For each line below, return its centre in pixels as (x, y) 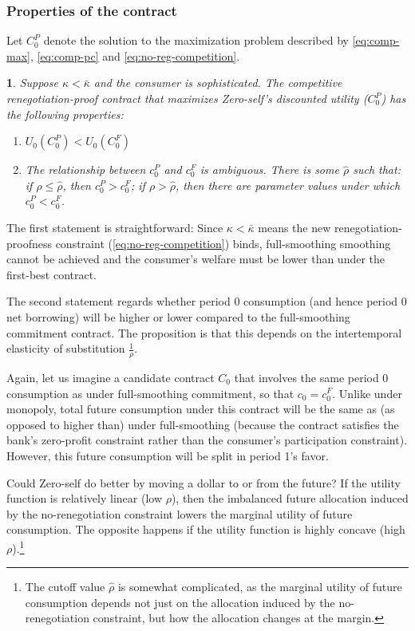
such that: (377, 170)
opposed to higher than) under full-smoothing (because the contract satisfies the (203, 424)
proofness (29, 243)
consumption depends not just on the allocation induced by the (180, 602)
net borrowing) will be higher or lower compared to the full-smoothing (178, 316)
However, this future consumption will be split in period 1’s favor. (168, 455)
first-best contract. (52, 274)
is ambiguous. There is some (269, 170)
